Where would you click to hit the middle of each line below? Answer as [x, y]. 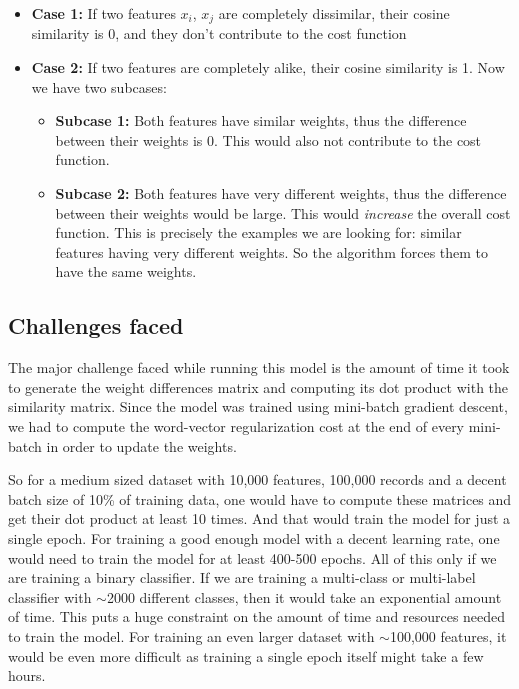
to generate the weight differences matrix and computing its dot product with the [258, 386]
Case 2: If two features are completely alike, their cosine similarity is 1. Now [268, 67]
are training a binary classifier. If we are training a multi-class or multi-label [242, 577]
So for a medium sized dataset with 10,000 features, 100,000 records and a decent [257, 479]
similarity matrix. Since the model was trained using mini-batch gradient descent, [258, 406]
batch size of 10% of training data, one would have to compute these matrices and [260, 498]
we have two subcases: [99, 86]
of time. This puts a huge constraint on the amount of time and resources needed [257, 616]
